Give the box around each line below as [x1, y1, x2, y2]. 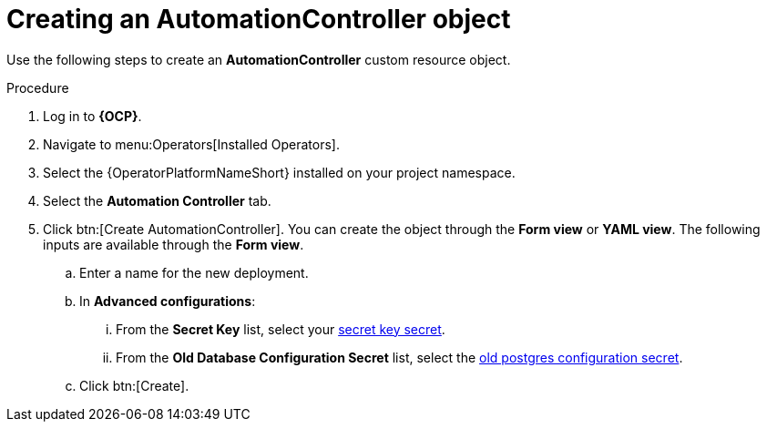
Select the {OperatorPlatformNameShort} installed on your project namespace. [43, 164, 516, 180]
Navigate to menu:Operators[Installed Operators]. [43, 136, 341, 152]
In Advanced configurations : [79, 292, 256, 309]
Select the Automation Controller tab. [43, 192, 271, 209]
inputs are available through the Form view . [43, 236, 304, 252]
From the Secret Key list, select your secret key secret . [116, 321, 445, 337]
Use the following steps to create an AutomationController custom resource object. [6, 51, 511, 67]
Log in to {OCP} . [43, 107, 142, 124]
